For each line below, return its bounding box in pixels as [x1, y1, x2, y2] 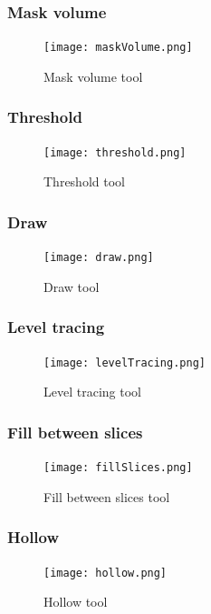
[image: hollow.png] [43, 566, 168, 579]
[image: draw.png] [43, 251, 154, 265]
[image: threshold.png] [43, 146, 187, 159]
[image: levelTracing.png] [43, 356, 206, 369]
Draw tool [43, 277, 100, 296]
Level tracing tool [43, 382, 141, 401]
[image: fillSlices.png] [43, 461, 193, 475]
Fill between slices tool [43, 487, 170, 506]
